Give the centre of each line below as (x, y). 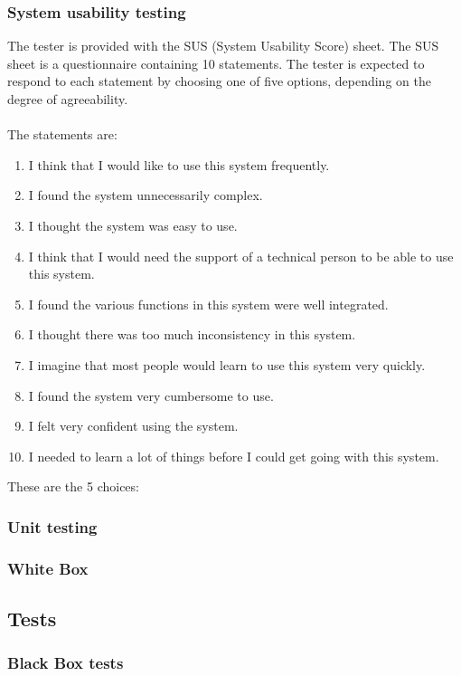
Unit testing (52, 526)
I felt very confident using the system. (133, 426)
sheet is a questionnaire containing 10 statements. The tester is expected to (216, 63)
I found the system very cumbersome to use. (151, 395)
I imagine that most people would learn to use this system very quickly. (227, 364)
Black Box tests (66, 663)
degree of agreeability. (68, 99)
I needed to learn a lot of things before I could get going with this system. (234, 456)
